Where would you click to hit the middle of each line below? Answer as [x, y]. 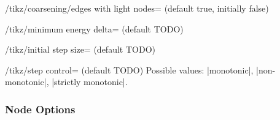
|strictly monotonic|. [90, 82]
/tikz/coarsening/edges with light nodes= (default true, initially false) [137, 8]
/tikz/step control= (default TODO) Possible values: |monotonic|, [129, 69]
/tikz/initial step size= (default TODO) [80, 49]
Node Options [40, 109]
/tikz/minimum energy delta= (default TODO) [94, 28]
